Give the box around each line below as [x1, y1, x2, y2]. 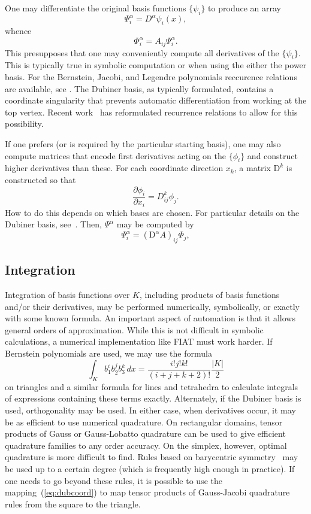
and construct [247, 149, 298, 162]
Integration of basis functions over [5, 288, 130, 301]
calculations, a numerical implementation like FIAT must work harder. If [5, 335, 273, 348]
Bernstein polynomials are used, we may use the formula [5, 347, 212, 360]
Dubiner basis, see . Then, [5, 218, 102, 230]
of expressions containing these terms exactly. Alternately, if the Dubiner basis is [5, 392, 301, 404]
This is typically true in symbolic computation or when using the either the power [5, 59, 307, 71]
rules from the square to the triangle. [5, 497, 141, 510]
